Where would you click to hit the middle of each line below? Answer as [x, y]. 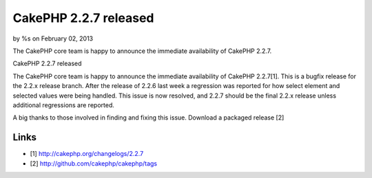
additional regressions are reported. [64, 105]
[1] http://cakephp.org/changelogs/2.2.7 [87, 154]
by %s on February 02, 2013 [53, 38]
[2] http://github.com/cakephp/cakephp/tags [94, 163]
